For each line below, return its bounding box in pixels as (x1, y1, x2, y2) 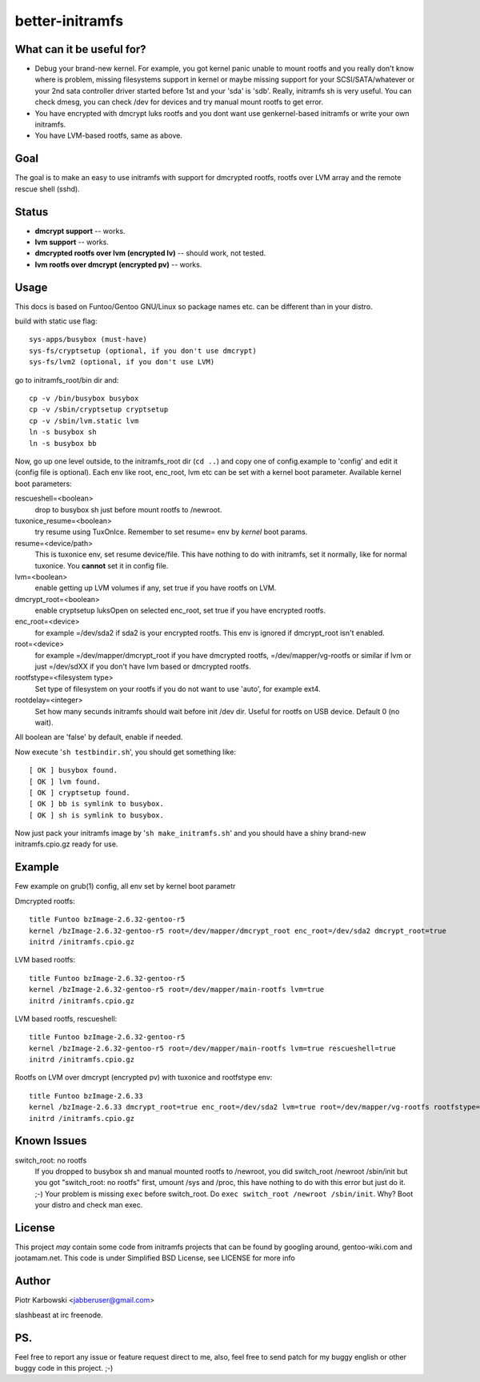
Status (14, 205, 49, 219)
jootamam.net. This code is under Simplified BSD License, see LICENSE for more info (14, 1253, 295, 1263)
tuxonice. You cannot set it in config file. (34, 560, 169, 570)
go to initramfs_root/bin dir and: (14, 375, 119, 384)
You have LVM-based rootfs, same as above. (34, 131, 183, 140)
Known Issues (14, 1134, 87, 1148)
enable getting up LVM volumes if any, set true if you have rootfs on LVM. (34, 583, 277, 593)
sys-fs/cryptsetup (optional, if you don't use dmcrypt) (29, 346, 258, 356)
